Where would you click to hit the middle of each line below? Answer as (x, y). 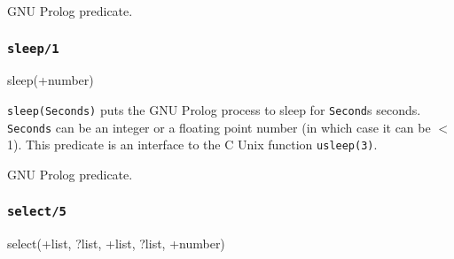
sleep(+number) (51, 80)
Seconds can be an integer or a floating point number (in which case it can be (219, 127)
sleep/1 (33, 48)
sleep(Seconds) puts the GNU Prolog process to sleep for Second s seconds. (214, 109)
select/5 (37, 212)
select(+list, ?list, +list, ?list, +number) (116, 244)
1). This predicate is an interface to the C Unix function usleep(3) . (192, 145)
